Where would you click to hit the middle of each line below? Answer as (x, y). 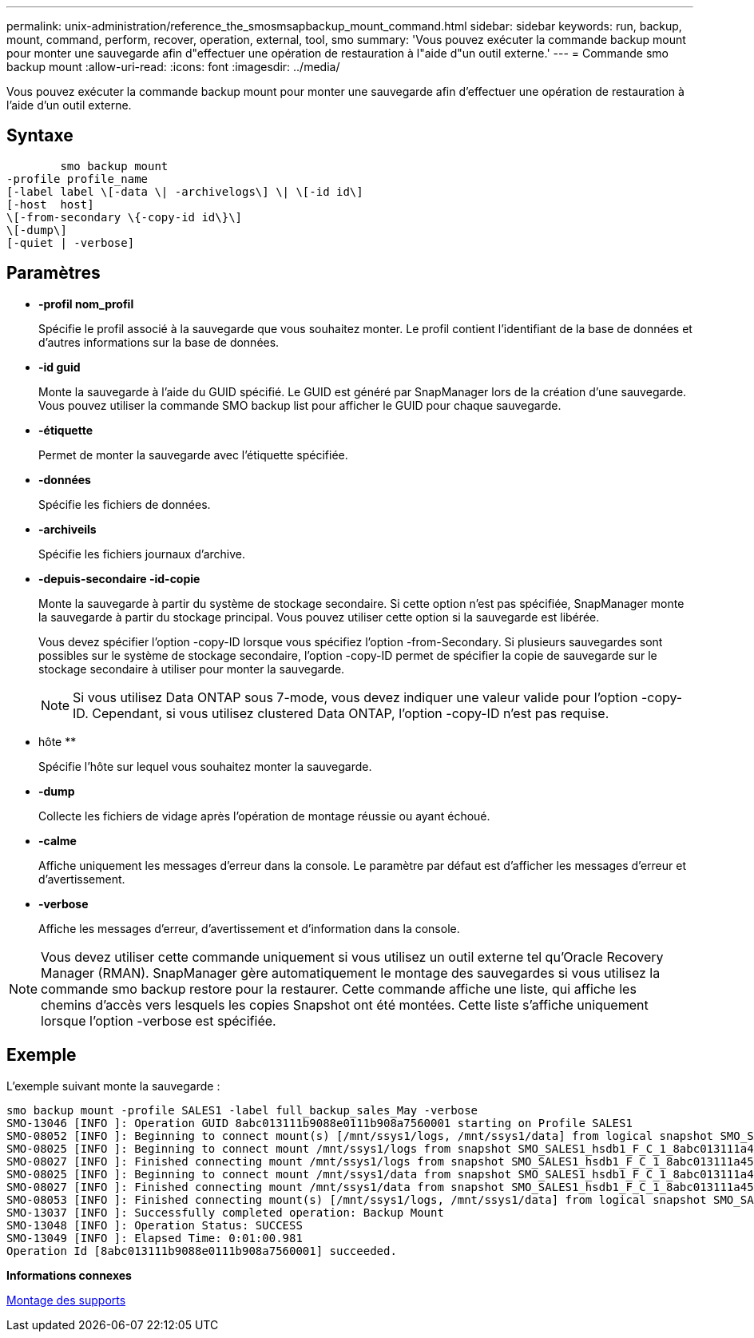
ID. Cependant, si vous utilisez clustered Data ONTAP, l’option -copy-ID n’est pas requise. (341, 713)
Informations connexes (69, 1275)
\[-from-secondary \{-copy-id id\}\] (125, 217)
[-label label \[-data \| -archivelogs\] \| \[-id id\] (185, 191)
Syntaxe (40, 136)
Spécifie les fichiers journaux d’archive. (142, 554)
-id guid (60, 367)
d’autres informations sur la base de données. (159, 342)
